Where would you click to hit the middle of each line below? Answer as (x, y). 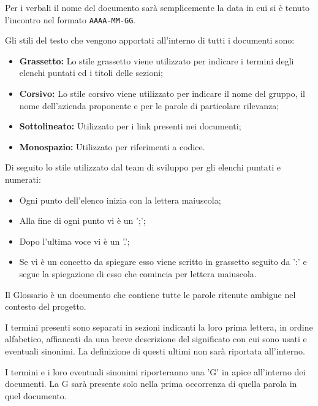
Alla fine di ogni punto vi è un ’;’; (82, 220)
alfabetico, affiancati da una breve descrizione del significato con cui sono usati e (156, 339)
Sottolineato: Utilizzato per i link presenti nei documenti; (130, 126)
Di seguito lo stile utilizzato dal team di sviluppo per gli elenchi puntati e (143, 167)
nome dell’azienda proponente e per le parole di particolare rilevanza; (149, 105)
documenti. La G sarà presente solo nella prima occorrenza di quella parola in (151, 384)
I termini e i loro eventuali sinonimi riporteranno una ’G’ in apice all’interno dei (155, 371)
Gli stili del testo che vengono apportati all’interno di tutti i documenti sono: (150, 40)
